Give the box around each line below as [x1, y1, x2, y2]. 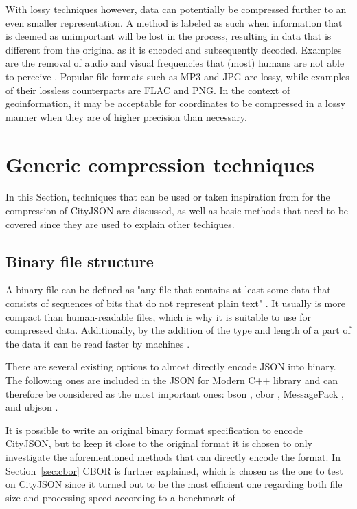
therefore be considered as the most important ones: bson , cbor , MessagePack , [5, 386, 344, 400]
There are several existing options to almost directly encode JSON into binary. [5, 359, 336, 374]
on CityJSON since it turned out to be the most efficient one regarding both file [5, 477, 343, 491]
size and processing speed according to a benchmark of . [5, 490, 242, 504]
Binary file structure [5, 250, 154, 271]
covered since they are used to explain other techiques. [5, 216, 235, 231]
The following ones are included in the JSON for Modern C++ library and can [5, 373, 338, 387]
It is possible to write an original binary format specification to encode [5, 422, 303, 437]
